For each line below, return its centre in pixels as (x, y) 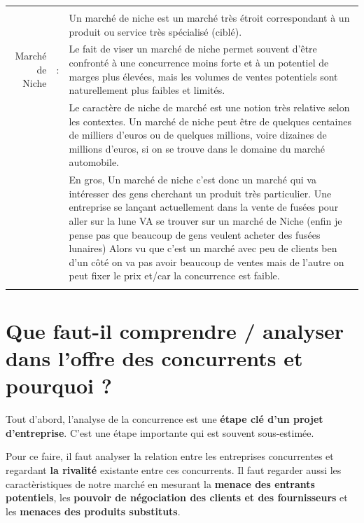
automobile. (94, 162)
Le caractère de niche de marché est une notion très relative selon (209, 107)
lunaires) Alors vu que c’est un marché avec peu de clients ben (203, 248)
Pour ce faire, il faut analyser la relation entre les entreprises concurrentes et (170, 456)
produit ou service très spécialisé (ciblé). (155, 31)
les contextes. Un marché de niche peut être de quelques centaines (210, 121)
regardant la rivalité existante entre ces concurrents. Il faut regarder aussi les (174, 470)
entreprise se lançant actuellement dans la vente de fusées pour (204, 207)
